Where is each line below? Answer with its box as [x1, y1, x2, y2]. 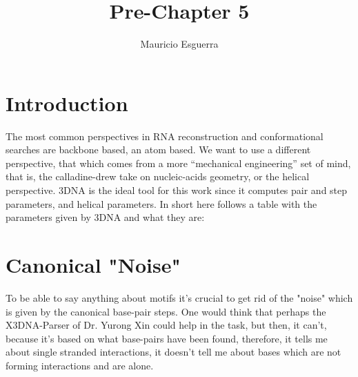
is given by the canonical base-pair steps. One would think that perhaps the [6, 304, 326, 318]
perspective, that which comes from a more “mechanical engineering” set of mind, [6, 155, 351, 170]
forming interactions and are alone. [6, 358, 154, 372]
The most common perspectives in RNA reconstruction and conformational [6, 128, 324, 143]
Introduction [6, 88, 128, 117]
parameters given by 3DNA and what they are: [6, 210, 205, 224]
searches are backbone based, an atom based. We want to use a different [6, 142, 311, 157]
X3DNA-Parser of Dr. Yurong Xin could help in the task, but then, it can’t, [6, 318, 327, 332]
